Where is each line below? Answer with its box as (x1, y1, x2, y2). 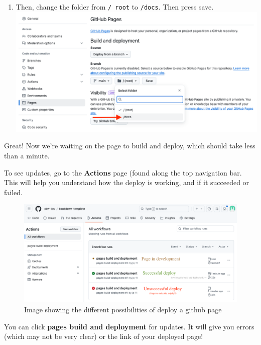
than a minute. (4, 150, 50, 161)
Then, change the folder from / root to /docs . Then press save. (16, 2, 214, 12)
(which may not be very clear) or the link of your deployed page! (4, 331, 203, 341)
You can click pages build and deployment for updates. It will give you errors (4, 321, 254, 331)
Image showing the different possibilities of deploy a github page (24, 304, 222, 315)
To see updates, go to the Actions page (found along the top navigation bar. (4, 167, 242, 178)
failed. (4, 187, 23, 197)
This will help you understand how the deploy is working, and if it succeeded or (4, 177, 249, 188)
